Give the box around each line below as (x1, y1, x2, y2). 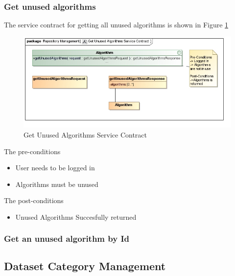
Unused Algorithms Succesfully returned (15, 211, 137, 222)
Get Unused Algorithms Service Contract (23, 129, 147, 139)
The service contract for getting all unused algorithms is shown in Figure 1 (4, 20, 229, 30)
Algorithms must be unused (15, 179, 98, 189)
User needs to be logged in (15, 162, 95, 173)
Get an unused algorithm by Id (4, 232, 130, 245)
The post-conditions (4, 195, 64, 206)
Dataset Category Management (4, 258, 166, 273)
